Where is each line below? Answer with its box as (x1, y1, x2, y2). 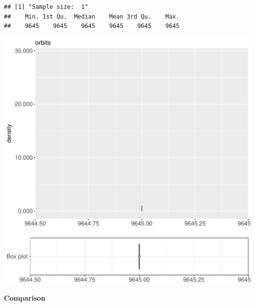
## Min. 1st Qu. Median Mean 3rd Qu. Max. (4, 13, 179, 20)
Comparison (4, 293, 46, 303)
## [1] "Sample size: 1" (4, 3, 88, 10)
